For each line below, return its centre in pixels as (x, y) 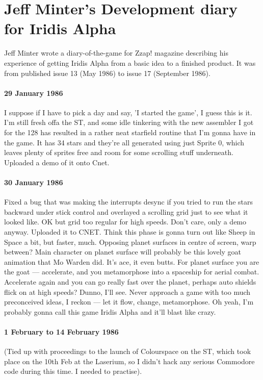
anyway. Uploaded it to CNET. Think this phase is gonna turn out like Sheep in (130, 232)
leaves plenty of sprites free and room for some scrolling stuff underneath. (119, 152)
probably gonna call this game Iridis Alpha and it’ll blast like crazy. (110, 311)
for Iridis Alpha (60, 28)
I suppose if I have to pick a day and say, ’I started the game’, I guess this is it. (128, 112)
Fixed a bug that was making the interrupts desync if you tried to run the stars (129, 202)
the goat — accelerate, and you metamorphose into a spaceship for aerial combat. (132, 272)
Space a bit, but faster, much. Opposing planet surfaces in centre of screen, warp (130, 242)
